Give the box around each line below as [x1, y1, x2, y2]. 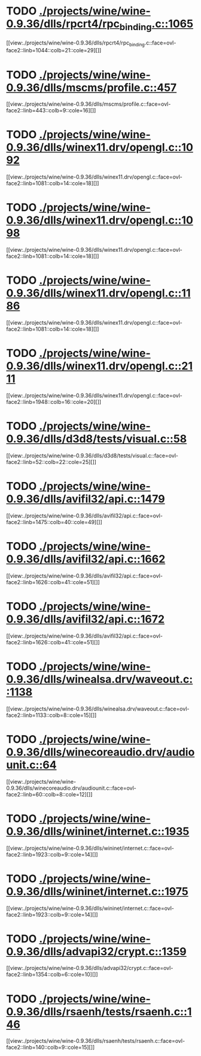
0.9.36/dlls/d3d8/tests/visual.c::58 [6, 432, 187, 446]
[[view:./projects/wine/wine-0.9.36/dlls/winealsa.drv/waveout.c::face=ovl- [6, 705, 190, 712]
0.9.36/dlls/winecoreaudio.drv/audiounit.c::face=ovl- [6, 784, 136, 792]
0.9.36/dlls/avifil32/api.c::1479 [6, 492, 166, 506]
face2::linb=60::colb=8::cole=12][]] [6, 790, 93, 798]
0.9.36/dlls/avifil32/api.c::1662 [6, 552, 166, 566]
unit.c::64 [6, 758, 57, 772]
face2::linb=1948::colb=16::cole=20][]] [6, 398, 102, 406]
